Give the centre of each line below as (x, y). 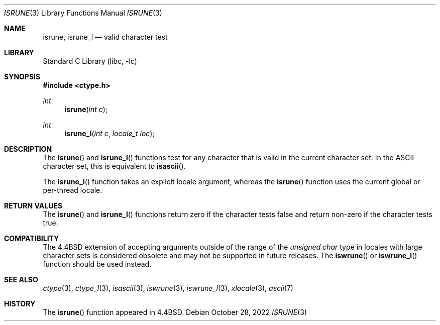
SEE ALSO (21, 280)
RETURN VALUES (33, 206)
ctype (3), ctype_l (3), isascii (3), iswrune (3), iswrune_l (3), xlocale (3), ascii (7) (168, 288)
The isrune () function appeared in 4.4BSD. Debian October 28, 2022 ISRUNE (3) (175, 312)
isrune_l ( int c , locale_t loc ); (109, 133)
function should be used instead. (97, 264)
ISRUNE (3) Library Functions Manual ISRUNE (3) (83, 13)
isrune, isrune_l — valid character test (105, 37)
